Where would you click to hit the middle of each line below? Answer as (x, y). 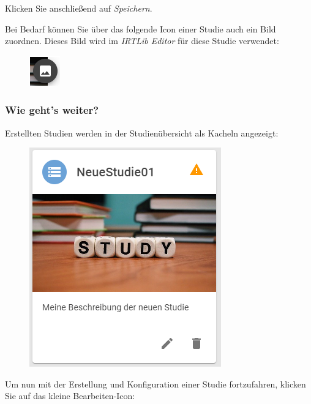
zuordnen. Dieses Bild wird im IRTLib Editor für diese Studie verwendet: (142, 41)
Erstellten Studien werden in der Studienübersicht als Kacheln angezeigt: (142, 133)
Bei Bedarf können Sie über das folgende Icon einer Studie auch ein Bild (141, 28)
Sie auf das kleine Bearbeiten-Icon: (70, 396)
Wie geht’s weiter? (52, 110)
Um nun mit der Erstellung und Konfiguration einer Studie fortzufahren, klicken (155, 383)
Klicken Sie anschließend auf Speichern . (79, 8)
